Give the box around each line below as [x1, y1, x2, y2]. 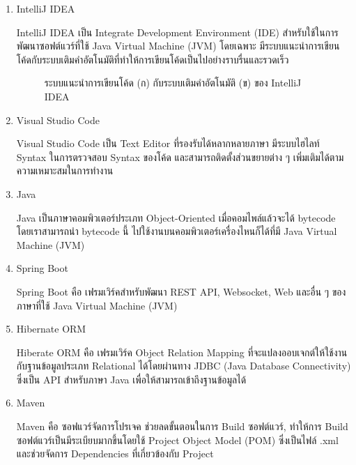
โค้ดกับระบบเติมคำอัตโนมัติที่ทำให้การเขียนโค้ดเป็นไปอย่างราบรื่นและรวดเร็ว [16, 52, 289, 66]
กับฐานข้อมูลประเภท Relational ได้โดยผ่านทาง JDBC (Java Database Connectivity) [16, 358, 351, 373]
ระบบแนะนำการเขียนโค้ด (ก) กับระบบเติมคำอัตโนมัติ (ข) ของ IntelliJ [44, 75, 302, 90]
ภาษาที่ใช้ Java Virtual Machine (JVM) [16, 298, 178, 312]
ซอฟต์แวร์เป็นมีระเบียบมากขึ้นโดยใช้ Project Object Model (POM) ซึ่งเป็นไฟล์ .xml [16, 432, 339, 447]
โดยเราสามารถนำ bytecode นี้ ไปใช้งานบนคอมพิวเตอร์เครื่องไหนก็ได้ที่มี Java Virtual [16, 224, 337, 238]
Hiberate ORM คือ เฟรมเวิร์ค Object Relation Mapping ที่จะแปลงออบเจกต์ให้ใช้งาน [16, 344, 348, 359]
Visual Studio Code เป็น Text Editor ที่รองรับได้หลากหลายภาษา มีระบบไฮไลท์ [16, 136, 320, 151]
